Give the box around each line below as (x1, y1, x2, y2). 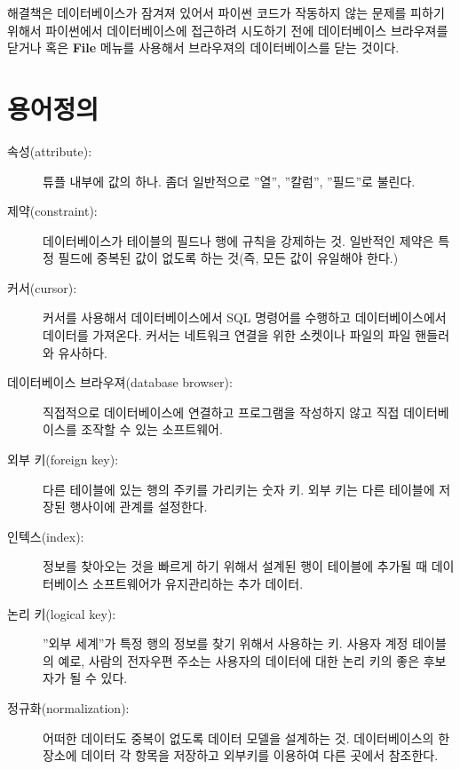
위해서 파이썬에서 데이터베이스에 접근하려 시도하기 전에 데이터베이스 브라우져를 (7, 20, 448, 39)
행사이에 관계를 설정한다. (69, 497, 208, 516)
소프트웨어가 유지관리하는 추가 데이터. (92, 575, 304, 592)
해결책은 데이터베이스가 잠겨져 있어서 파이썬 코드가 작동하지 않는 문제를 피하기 (7, 4, 445, 21)
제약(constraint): (7, 202, 98, 220)
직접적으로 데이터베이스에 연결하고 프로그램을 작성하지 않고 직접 (43, 402, 400, 421)
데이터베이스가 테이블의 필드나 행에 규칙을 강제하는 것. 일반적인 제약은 (43, 231, 434, 250)
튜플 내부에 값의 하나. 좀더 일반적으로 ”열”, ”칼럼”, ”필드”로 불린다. (43, 171, 416, 190)
